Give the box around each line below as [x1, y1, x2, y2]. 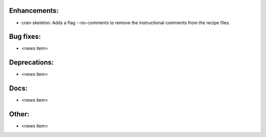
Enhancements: [9, 6, 59, 15]
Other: [9, 110, 30, 118]
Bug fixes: [9, 33, 41, 41]
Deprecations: [9, 58, 54, 67]
